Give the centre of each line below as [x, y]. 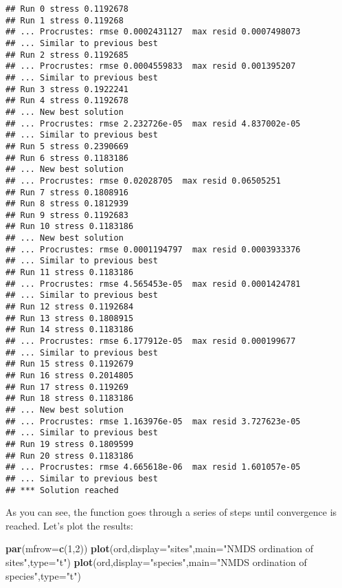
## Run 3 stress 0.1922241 [67, 89]
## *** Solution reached [62, 490]
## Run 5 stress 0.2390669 [67, 146]
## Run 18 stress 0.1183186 [70, 399]
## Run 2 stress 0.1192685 [67, 55]
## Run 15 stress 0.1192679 [70, 364]
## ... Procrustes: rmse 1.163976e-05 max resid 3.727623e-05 [153, 421]
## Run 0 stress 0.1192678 [67, 9]
